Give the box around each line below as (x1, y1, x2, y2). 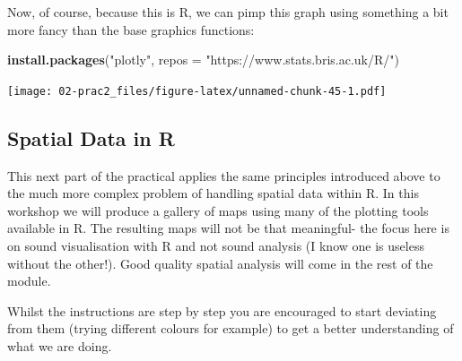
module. (7, 271, 51, 290)
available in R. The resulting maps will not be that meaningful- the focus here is (7, 219, 449, 237)
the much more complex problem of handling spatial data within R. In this (7, 184, 419, 202)
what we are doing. (7, 336, 112, 355)
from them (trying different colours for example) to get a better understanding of (7, 319, 454, 338)
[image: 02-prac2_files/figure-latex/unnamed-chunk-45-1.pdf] (7, 84, 387, 98)
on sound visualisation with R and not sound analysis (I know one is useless (7, 236, 424, 255)
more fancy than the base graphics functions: (7, 20, 255, 39)
